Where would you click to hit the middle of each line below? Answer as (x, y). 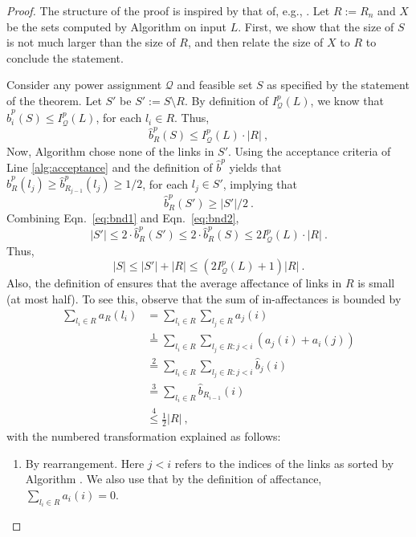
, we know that (347, 100)
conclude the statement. (65, 57)
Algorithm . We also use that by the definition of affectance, (173, 479)
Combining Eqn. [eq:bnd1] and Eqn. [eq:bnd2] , (123, 218)
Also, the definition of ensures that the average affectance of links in (174, 283)
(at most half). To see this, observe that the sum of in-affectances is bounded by (204, 299)
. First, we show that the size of (316, 26)
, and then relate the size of (255, 42)
